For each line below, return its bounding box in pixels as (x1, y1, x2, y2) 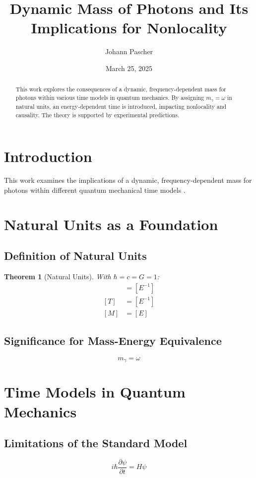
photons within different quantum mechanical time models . (4, 184, 186, 195)
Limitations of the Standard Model (4, 435, 188, 451)
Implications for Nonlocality (31, 17, 227, 38)
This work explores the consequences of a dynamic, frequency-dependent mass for (15, 85, 226, 93)
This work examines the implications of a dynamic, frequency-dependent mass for (4, 175, 252, 185)
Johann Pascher (105, 46, 153, 57)
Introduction (4, 146, 92, 166)
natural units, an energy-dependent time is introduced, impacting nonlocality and (15, 102, 227, 110)
